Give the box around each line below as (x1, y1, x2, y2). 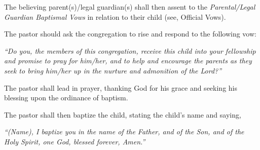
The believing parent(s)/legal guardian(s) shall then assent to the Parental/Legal (4, 2, 255, 12)
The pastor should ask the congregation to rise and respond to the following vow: (4, 28, 256, 39)
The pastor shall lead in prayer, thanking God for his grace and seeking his (4, 82, 237, 93)
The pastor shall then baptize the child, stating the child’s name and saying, (4, 109, 241, 120)
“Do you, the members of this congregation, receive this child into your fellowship (4, 45, 256, 56)
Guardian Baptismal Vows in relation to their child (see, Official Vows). (4, 11, 226, 22)
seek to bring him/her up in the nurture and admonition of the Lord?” (4, 65, 222, 76)
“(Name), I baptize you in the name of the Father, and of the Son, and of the (4, 126, 244, 137)
